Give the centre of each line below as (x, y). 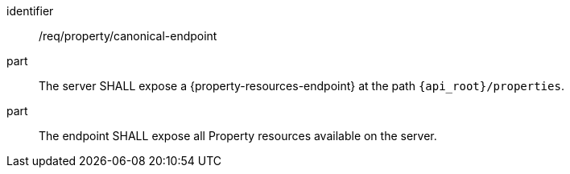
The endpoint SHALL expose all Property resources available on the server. (238, 136)
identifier (30, 11)
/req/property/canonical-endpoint (128, 36)
